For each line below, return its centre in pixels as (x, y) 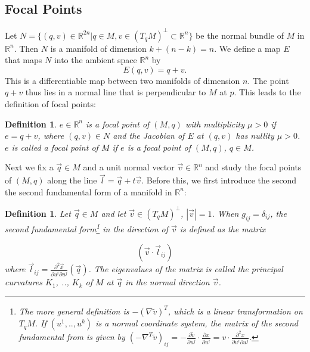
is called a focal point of (55, 147)
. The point (268, 80)
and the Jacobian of (149, 135)
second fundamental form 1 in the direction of (86, 228)
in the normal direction (168, 282)
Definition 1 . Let (38, 213)
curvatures (24, 282)
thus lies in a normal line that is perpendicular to (116, 92)
